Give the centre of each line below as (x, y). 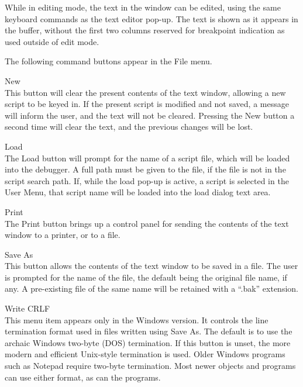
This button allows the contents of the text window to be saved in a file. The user (151, 266)
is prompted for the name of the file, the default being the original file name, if (146, 277)
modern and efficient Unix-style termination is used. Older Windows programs (145, 354)
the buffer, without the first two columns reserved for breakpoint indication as (145, 30)
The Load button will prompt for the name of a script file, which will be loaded (147, 158)
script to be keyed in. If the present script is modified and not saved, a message (147, 104)
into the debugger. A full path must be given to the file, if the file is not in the (145, 169)
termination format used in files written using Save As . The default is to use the (149, 331)
